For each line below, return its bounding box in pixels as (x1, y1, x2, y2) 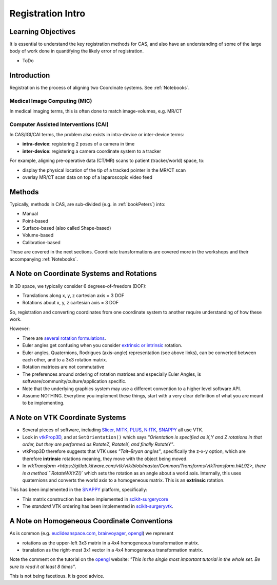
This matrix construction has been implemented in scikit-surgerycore (22, 496, 169, 502)
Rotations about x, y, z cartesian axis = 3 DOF (22, 300, 119, 306)
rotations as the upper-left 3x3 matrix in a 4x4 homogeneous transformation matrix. (22, 540, 200, 546)
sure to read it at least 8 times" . (9, 563, 76, 570)
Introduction (9, 71, 50, 80)
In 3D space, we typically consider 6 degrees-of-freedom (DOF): (9, 283, 147, 289)
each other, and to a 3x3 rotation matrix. (22, 357, 107, 363)
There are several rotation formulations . (22, 335, 106, 341)
